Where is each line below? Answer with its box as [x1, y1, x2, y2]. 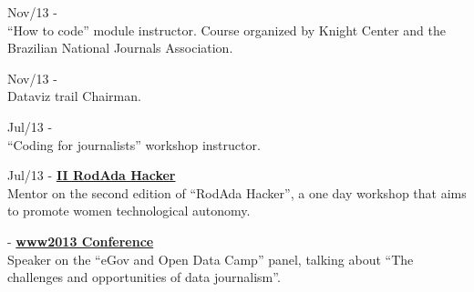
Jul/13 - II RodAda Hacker [7, 166, 176, 185]
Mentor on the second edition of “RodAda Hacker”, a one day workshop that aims [7, 183, 467, 202]
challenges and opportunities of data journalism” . [7, 267, 281, 287]
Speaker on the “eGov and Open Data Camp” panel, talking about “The [7, 249, 414, 268]
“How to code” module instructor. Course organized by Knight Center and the [7, 20, 447, 39]
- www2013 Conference [7, 231, 154, 250]
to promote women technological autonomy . [7, 201, 251, 220]
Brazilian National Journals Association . [7, 38, 233, 57]
